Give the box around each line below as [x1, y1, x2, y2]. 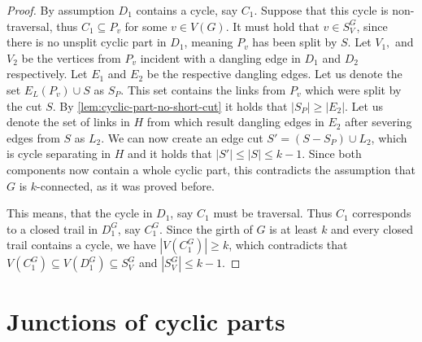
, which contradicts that [228, 236, 348, 253]
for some [124, 17, 167, 34]
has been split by [252, 33, 337, 50]
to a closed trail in [7, 220, 98, 237]
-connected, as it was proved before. [37, 177, 215, 194]
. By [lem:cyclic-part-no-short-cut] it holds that [52, 97, 288, 114]
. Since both [302, 145, 362, 162]
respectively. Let [7, 65, 88, 82]
